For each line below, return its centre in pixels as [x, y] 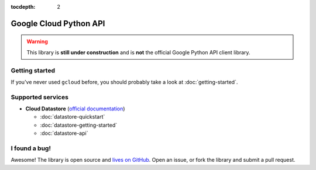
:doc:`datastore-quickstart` [73, 117]
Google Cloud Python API [58, 23]
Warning [37, 41]
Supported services [39, 97]
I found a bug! [31, 148]
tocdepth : [23, 7]
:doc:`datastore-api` [64, 133]
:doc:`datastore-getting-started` [79, 125]
